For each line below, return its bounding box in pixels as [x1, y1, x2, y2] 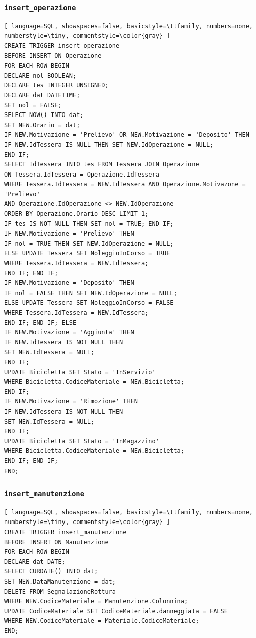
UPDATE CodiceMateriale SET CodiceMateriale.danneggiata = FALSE [4, 607, 228, 615]
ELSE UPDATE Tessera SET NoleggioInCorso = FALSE [4, 299, 174, 307]
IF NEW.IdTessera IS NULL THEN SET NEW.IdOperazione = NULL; [4, 141, 214, 148]
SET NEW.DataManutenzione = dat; [4, 578, 116, 586]
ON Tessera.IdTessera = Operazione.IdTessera [4, 170, 159, 178]
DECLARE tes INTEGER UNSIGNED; [4, 82, 109, 89]
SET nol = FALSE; [4, 101, 62, 109]
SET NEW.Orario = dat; [4, 121, 80, 129]
